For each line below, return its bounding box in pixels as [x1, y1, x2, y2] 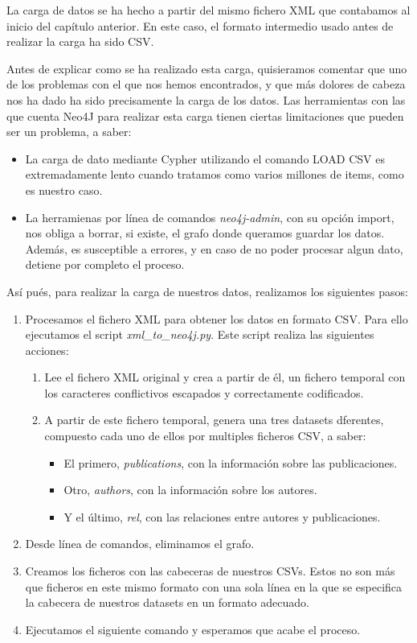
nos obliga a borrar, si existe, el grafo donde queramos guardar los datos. [25, 225, 385, 241]
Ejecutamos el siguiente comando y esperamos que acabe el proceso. [25, 620, 361, 637]
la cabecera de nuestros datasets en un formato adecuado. [25, 594, 309, 611]
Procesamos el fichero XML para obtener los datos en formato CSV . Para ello [25, 310, 408, 327]
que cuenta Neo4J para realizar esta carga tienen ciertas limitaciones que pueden [6, 107, 404, 124]
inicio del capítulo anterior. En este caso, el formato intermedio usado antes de [6, 17, 394, 34]
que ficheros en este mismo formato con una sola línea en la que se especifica [25, 578, 403, 595]
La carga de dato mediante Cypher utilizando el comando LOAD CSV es [25, 150, 385, 167]
